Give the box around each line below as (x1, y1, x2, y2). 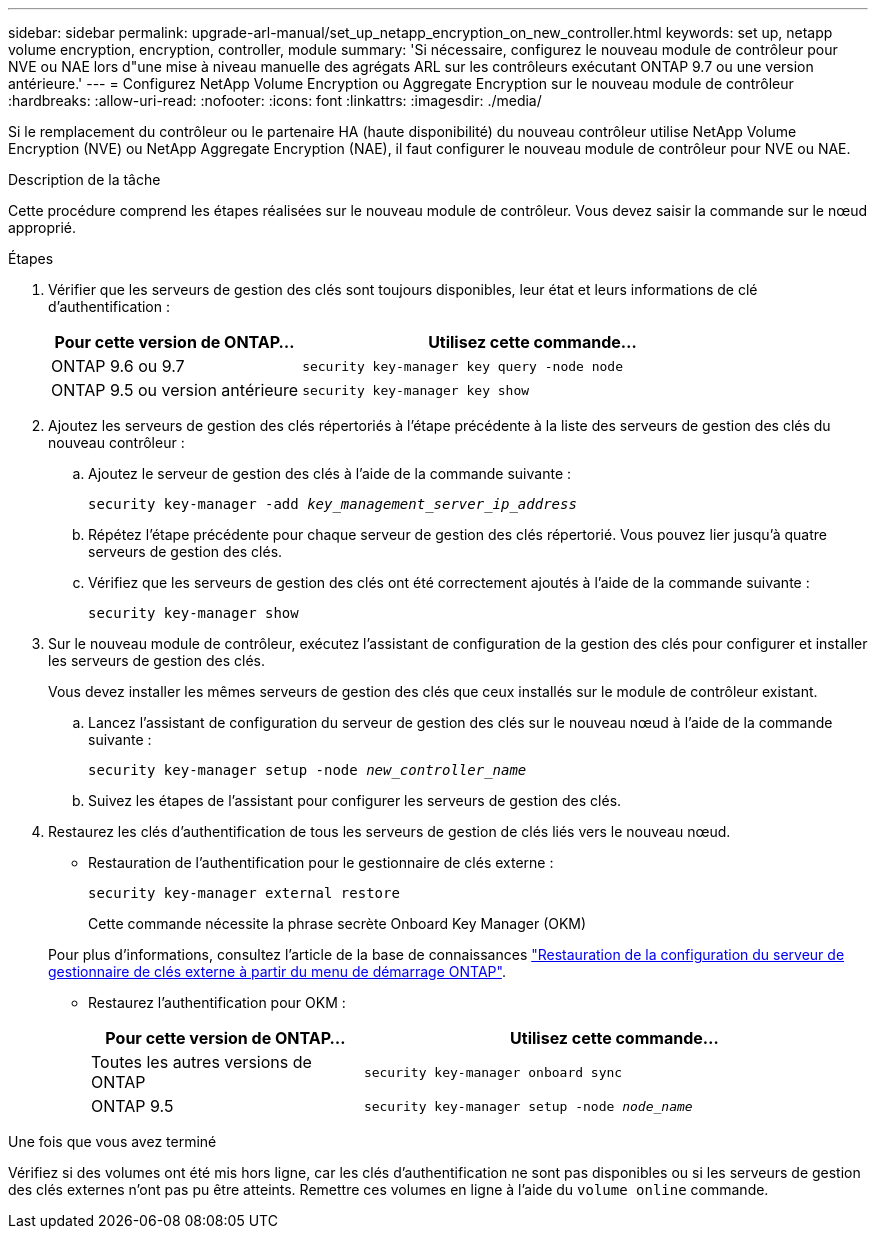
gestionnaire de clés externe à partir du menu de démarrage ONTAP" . (48, 963, 506, 980)
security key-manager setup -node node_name (363, 1098, 693, 1114)
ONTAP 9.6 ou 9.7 (51, 356, 185, 376)
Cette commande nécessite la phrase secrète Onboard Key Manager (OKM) (88, 915, 587, 932)
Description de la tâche (8, 171, 161, 188)
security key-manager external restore (88, 885, 400, 901)
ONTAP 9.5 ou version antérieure (51, 380, 299, 400)
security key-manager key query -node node (302, 358, 624, 374)
